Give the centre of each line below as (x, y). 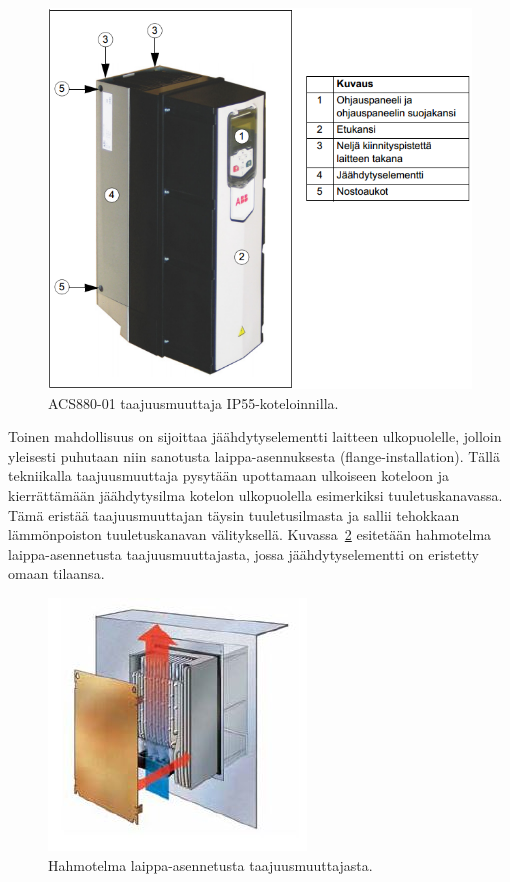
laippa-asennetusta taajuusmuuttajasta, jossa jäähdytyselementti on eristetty (243, 553)
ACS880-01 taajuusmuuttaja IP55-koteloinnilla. (193, 402)
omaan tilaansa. (56, 573)
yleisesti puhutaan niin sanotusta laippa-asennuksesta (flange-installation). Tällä (254, 455)
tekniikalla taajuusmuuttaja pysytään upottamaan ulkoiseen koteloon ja (228, 475)
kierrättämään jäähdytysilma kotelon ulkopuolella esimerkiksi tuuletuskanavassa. (255, 495)
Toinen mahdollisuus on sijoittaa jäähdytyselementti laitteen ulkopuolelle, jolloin (255, 436)
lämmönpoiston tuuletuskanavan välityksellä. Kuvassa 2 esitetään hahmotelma (250, 534)
